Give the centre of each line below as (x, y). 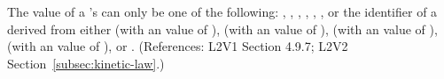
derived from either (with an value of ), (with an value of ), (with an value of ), (222, 29)
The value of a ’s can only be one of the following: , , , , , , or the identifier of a (222, 11)
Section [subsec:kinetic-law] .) (86, 63)
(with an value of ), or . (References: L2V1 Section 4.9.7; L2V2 (178, 46)
